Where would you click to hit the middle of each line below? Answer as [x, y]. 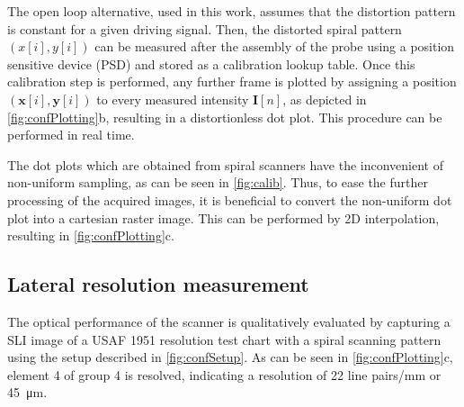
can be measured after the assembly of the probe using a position [275, 46]
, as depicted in [325, 99]
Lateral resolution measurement [158, 284]
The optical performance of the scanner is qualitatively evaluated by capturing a [229, 321]
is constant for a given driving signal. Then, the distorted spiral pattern [205, 28]
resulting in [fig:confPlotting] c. [91, 235]
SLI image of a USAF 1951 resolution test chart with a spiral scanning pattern [224, 339]
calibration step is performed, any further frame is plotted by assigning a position [232, 81]
